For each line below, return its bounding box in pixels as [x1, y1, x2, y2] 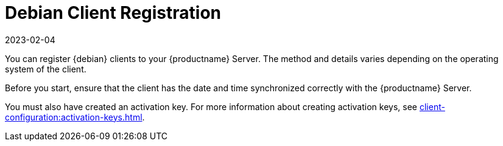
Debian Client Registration [5, 2, 222, 23]
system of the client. [5, 63, 86, 74]
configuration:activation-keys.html [5, 111, 142, 122]
